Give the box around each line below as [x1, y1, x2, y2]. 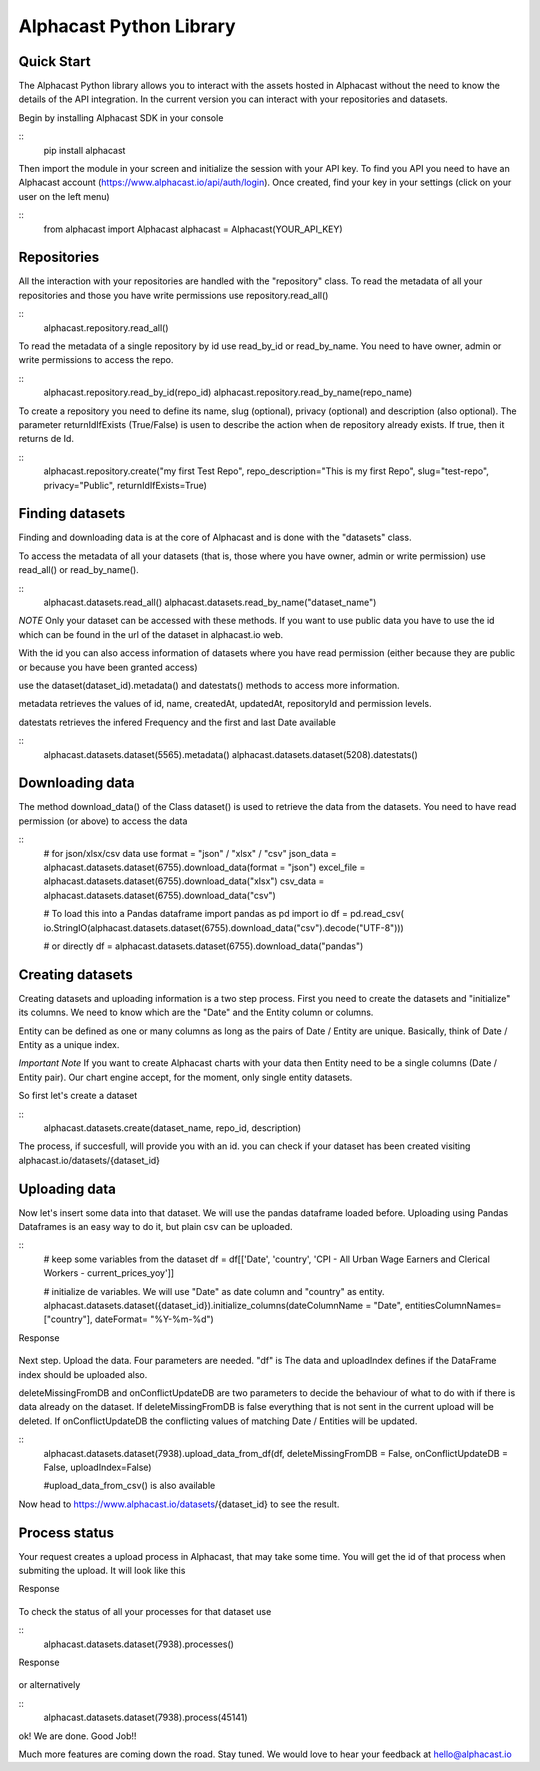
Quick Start [18, 53, 91, 70]
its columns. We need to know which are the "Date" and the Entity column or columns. [18, 1006, 374, 1019]
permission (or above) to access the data [18, 815, 188, 827]
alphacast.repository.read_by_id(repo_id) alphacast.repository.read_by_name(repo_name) [43, 386, 413, 399]
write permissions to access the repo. [18, 354, 174, 366]
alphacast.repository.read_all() [43, 321, 169, 334]
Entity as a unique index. [18, 1039, 120, 1051]
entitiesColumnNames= [405, 1300, 502, 1312]
